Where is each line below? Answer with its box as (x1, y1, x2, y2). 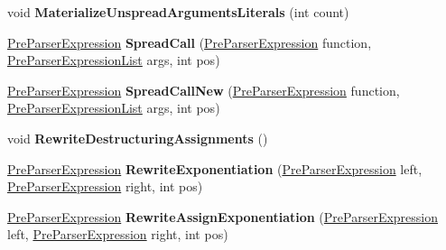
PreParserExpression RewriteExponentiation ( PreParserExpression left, (7, 159, 423, 178)
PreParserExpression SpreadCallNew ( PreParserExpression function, (7, 80, 400, 99)
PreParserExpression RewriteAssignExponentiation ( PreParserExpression (7, 207, 439, 226)
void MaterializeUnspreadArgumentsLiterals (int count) (7, 3, 349, 21)
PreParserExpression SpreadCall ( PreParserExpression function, (7, 32, 372, 51)
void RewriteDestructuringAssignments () (7, 128, 268, 147)
